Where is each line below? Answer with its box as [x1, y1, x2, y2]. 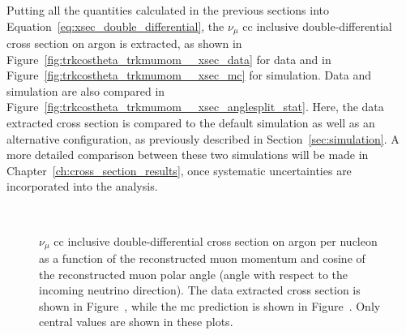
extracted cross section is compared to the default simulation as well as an [6, 114, 375, 131]
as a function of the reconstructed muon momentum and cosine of [39, 250, 365, 267]
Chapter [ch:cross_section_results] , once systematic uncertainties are [6, 161, 352, 178]
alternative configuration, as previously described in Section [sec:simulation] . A [6, 130, 400, 147]
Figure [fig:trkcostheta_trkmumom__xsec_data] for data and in [6, 50, 331, 67]
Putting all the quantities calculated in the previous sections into [6, 2, 330, 18]
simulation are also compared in [6, 82, 165, 99]
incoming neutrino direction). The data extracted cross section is [39, 281, 361, 298]
